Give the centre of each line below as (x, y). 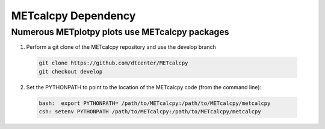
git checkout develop (71, 71)
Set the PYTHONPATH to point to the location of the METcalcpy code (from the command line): (144, 87)
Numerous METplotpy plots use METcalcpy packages (120, 32)
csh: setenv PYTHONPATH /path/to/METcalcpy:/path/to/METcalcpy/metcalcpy (150, 112)
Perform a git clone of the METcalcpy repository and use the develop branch (121, 47)
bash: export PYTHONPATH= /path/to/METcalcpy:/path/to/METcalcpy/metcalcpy (155, 103)
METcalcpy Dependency (73, 16)
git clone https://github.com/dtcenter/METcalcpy (113, 63)
